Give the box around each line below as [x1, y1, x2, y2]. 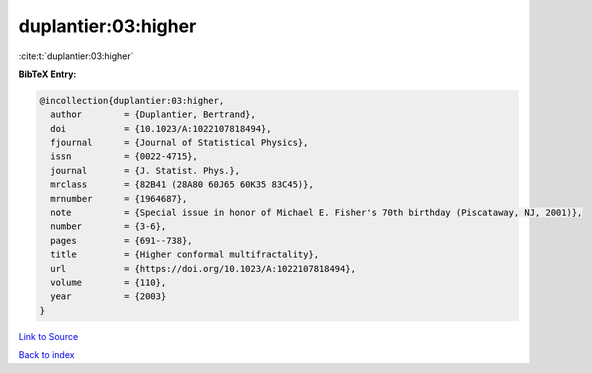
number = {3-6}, [50, 221, 167, 232]
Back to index [18, 349, 75, 361]
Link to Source [18, 330, 79, 342]
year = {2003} [50, 291, 167, 302]
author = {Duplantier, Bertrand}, [50, 109, 257, 120]
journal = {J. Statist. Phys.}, [50, 165, 240, 176]
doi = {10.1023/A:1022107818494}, [50, 123, 272, 134]
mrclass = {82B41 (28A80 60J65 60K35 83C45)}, [50, 179, 314, 190]
